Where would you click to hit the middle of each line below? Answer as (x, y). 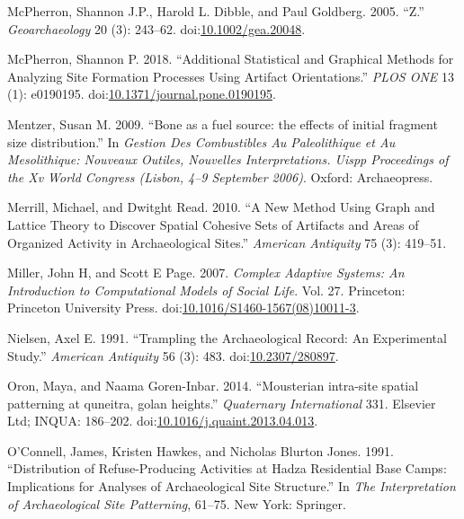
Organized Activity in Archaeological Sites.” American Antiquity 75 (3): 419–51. (227, 242)
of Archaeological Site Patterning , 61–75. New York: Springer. (177, 503)
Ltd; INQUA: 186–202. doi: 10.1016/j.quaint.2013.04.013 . (163, 421)
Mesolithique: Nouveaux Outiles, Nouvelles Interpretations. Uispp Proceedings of (228, 159)
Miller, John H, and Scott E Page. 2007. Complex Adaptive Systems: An (206, 273)
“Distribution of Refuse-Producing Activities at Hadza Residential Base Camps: (227, 468)
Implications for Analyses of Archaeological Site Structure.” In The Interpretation (232, 486)
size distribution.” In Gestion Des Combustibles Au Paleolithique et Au (201, 141)
